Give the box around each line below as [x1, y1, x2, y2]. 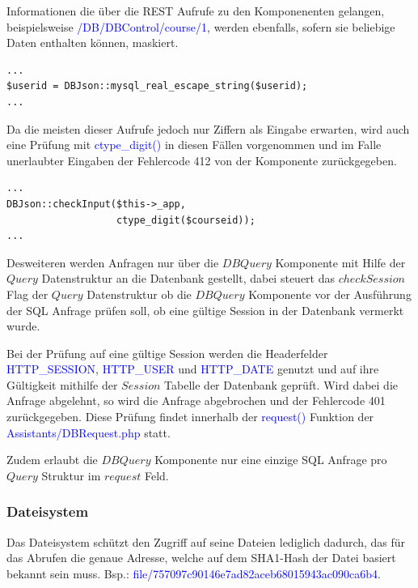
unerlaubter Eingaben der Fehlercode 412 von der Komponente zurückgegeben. [6, 151, 397, 168]
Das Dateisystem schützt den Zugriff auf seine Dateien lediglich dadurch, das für [6, 533, 406, 550]
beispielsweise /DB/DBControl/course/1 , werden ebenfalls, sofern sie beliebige [6, 18, 395, 35]
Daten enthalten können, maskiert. [6, 34, 179, 51]
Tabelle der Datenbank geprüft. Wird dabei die [164, 376, 399, 393]
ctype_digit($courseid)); [116, 214, 255, 226]
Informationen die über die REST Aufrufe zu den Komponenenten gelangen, [6, 2, 385, 19]
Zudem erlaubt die [6, 451, 98, 468]
